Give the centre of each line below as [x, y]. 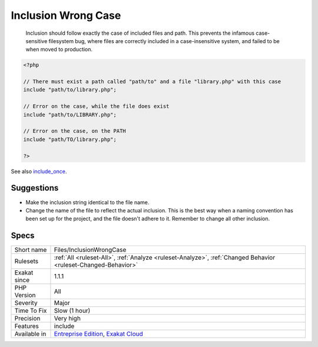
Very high [67, 319]
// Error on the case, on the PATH [74, 131]
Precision [27, 319]
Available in [30, 334]
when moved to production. [59, 50]
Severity [26, 303]
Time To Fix [31, 311]
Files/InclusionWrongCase [90, 250]
